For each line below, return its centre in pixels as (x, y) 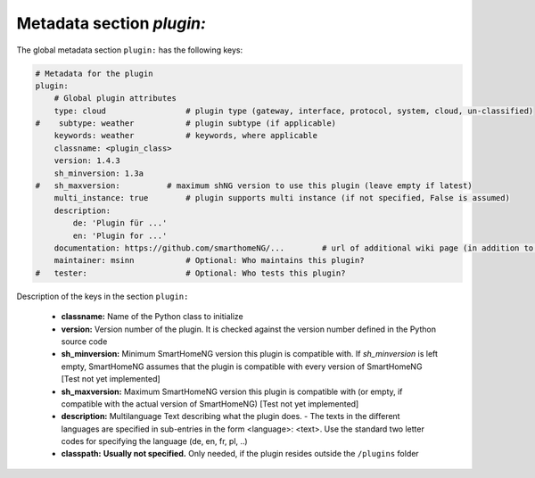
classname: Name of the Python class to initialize (152, 317)
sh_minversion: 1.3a (99, 173)
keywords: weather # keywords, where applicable (186, 136)
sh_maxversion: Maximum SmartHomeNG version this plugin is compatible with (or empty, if (232, 391)
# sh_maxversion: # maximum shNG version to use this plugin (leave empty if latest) (254, 186)
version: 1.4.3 (87, 161)
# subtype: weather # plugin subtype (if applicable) (186, 124)
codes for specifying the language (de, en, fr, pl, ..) (155, 441)
